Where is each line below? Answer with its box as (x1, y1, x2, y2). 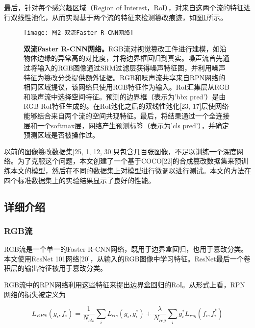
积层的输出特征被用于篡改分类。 (4, 263, 107, 273)
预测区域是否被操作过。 (24, 130, 99, 140)
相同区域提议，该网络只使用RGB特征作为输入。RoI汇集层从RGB (24, 82, 229, 92)
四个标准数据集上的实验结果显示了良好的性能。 (4, 175, 155, 185)
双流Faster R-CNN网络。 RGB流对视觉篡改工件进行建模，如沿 (24, 43, 227, 53)
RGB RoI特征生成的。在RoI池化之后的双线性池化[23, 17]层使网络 (24, 101, 229, 111)
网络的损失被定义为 (4, 289, 66, 299)
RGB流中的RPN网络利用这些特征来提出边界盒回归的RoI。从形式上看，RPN (4, 279, 245, 289)
